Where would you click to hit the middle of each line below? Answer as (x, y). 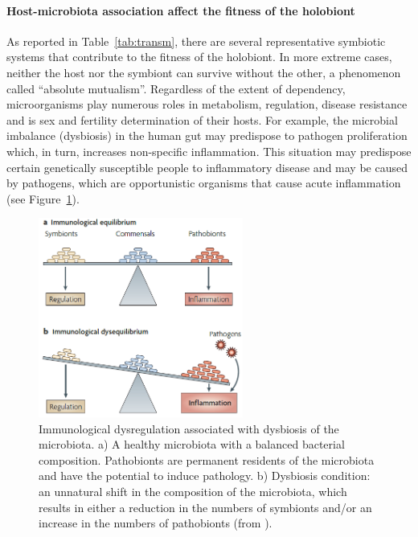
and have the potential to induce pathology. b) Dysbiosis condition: (205, 476)
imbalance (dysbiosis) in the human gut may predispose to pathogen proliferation (207, 135)
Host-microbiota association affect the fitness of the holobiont (181, 10)
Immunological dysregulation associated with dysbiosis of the (189, 428)
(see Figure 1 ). (43, 198)
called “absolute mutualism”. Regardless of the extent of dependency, (176, 88)
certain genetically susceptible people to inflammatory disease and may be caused (207, 167)
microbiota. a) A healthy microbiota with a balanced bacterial (192, 444)
